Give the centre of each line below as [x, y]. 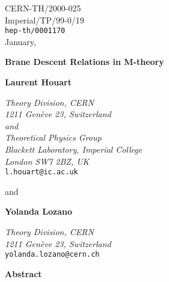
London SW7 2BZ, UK [47, 161]
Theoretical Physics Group [53, 137]
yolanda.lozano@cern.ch [52, 255]
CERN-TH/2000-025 [43, 8]
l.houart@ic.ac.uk [41, 172]
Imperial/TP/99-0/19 [45, 20]
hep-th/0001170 [35, 31]
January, [20, 41]
